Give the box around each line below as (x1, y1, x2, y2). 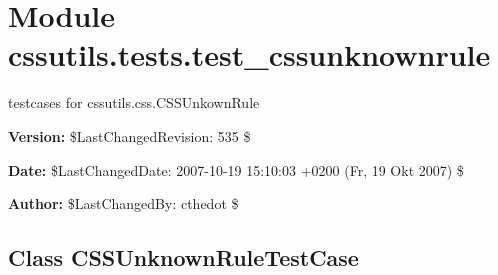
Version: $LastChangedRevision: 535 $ (8, 125, 251, 146)
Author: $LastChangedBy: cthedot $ (8, 193, 239, 214)
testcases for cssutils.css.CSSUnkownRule (8, 92, 260, 113)
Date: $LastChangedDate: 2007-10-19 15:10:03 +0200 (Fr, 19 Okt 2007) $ (8, 159, 464, 180)
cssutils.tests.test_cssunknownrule (8, 34, 491, 75)
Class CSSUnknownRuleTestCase (8, 242, 359, 273)
